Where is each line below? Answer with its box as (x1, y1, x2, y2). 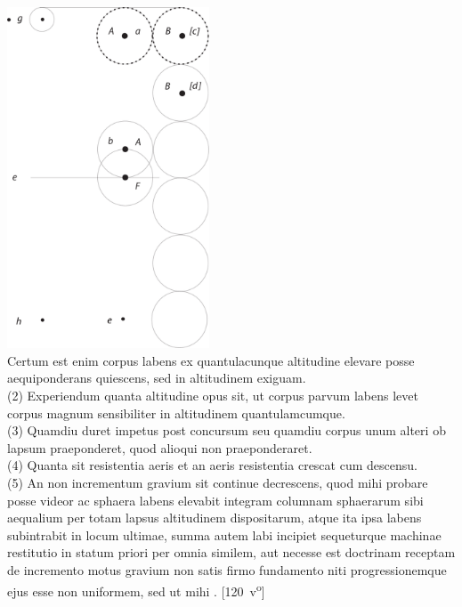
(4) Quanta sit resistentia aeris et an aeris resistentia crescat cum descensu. (7, 456, 417, 474)
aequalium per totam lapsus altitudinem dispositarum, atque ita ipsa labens (7, 508, 422, 527)
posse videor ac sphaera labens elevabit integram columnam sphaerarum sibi (7, 490, 424, 509)
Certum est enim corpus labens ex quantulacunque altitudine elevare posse (7, 351, 415, 369)
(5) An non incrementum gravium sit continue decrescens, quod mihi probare (7, 473, 428, 491)
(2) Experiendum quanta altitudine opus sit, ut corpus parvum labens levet (7, 386, 418, 404)
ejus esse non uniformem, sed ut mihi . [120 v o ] (7, 579, 265, 600)
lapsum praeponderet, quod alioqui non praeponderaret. (7, 438, 312, 457)
